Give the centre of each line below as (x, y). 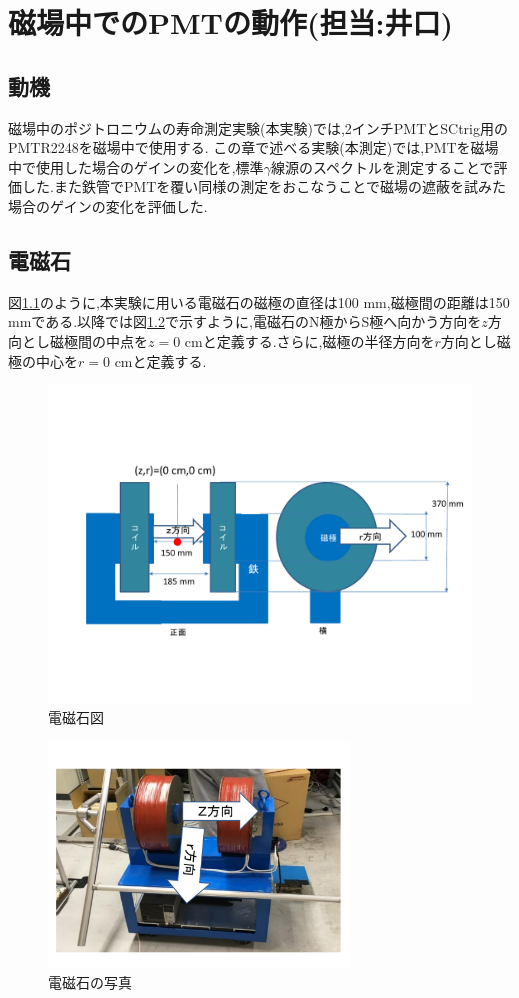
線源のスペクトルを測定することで (382, 166)
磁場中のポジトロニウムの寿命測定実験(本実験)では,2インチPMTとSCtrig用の (258, 127)
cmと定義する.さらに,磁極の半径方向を (309, 340)
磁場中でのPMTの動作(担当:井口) (230, 22)
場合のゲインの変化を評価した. (108, 205)
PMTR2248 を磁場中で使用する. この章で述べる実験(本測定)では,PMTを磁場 (253, 147)
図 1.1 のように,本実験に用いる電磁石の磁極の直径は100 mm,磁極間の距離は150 (259, 301)
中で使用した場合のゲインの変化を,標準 (136, 166)
